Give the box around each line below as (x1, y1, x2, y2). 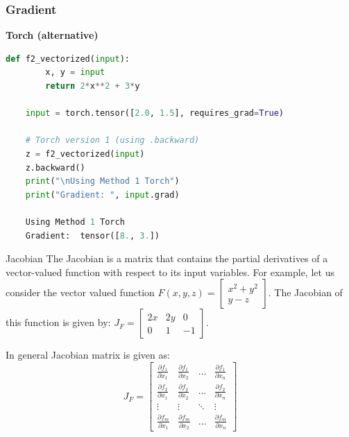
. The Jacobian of (268, 285, 343, 300)
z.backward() (25, 162, 85, 173)
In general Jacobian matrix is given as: (6, 348, 170, 362)
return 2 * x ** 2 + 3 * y (45, 81, 140, 91)
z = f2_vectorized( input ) (25, 148, 145, 159)
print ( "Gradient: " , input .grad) (25, 189, 180, 200)
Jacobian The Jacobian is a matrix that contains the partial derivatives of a (6, 251, 328, 266)
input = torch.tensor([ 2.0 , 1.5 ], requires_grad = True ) (25, 108, 284, 119)
